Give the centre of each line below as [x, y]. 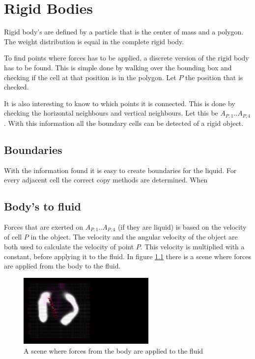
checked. [16, 87]
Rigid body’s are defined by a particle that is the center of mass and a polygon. [124, 32]
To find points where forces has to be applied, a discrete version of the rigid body [127, 58]
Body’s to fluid [42, 206]
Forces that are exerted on [43, 226]
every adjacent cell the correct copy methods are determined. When [106, 180]
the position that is [214, 77]
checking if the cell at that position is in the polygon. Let [90, 77]
